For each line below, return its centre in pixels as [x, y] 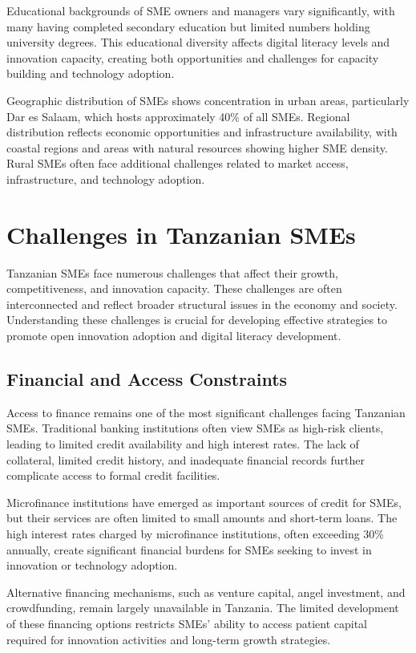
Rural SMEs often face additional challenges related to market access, [178, 163]
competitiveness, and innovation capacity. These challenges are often [174, 288]
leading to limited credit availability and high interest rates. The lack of [183, 444]
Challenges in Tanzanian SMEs [181, 234]
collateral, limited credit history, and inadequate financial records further [186, 459]
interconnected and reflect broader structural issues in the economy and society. [202, 304]
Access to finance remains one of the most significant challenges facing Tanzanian [206, 412]
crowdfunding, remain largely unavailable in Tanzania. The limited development [203, 608]
